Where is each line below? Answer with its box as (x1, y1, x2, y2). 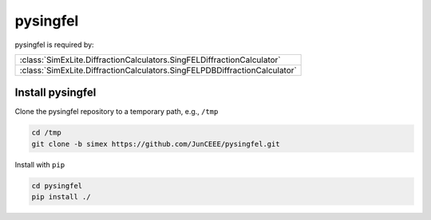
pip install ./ (31, 192, 91, 202)
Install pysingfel (14, 86, 97, 100)
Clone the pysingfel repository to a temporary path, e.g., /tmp (14, 107, 219, 116)
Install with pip (14, 159, 65, 169)
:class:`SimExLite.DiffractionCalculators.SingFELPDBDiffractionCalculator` (19, 65, 297, 76)
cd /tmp (31, 128, 61, 137)
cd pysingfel (31, 181, 83, 191)
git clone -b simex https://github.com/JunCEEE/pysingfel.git (31, 139, 280, 148)
